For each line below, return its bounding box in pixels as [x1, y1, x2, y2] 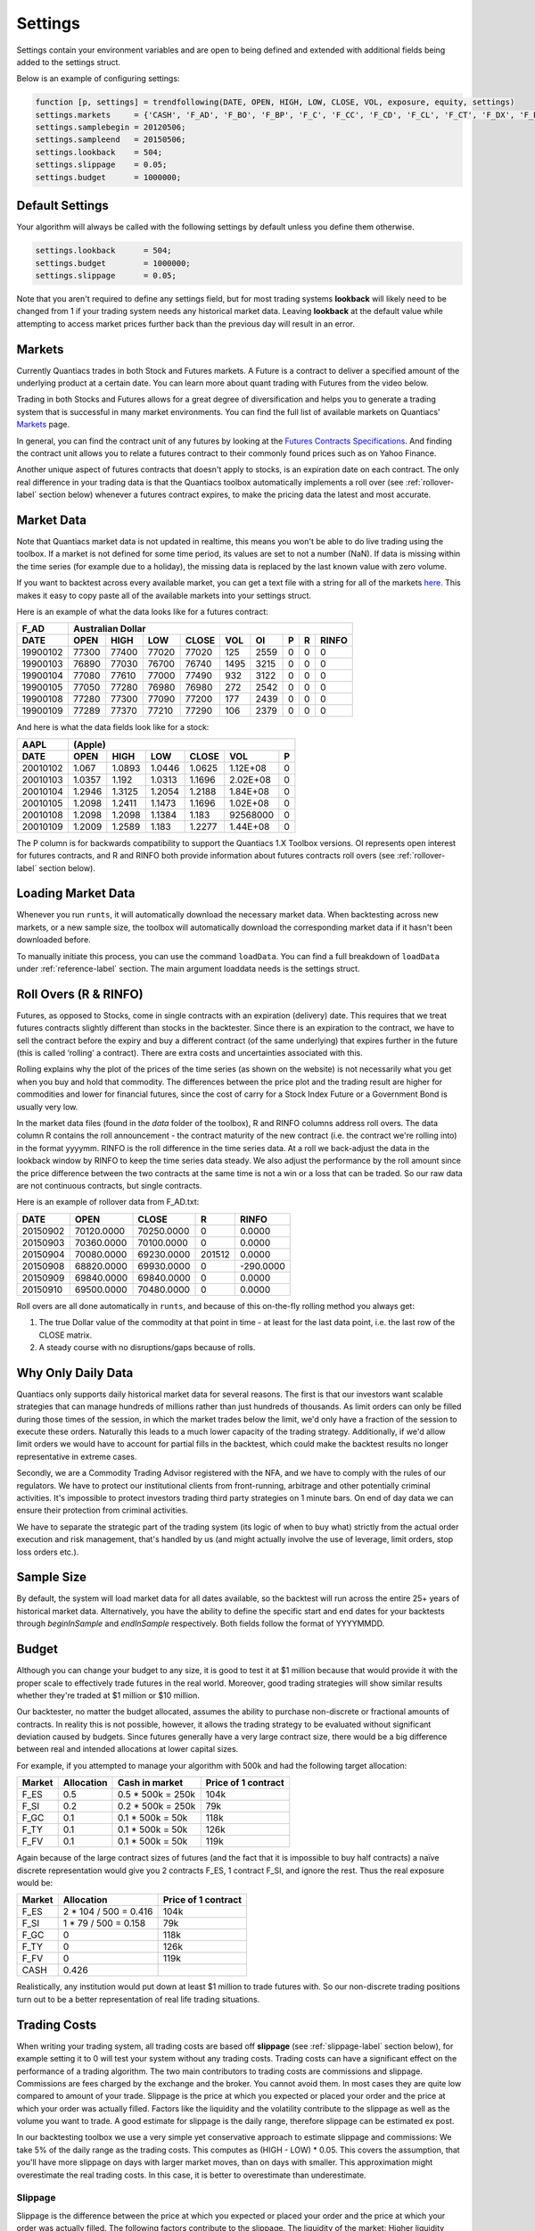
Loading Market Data [16, 886, 136, 901]
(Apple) [72, 738, 106, 751]
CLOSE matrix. [38, 1330, 93, 1340]
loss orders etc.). [16, 1547, 79, 1557]
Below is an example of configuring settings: [16, 73, 180, 84]
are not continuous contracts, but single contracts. [16, 1180, 202, 1190]
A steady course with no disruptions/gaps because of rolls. [38, 1341, 256, 1352]
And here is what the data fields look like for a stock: [16, 722, 210, 733]
